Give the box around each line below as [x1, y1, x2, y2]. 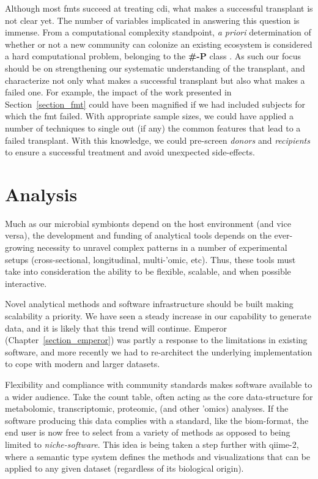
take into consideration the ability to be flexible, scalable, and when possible [5, 265, 291, 278]
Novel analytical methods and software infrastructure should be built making [5, 297, 294, 310]
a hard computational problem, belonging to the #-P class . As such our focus [5, 50, 301, 62]
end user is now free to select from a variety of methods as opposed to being [5, 426, 290, 439]
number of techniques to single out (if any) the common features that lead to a [5, 121, 301, 134]
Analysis [5, 181, 78, 206]
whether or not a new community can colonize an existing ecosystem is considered [5, 37, 312, 50]
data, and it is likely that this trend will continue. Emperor [5, 321, 227, 334]
